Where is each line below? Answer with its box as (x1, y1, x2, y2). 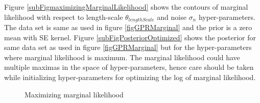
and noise (157, 11, 186, 22)
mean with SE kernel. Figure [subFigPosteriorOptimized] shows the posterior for (4, 32, 256, 42)
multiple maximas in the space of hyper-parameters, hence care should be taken (4, 62, 254, 72)
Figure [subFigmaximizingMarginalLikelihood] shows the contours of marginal (4, 2, 248, 12)
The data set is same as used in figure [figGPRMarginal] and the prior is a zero (4, 22, 252, 33)
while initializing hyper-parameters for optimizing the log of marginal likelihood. (4, 72, 256, 83)
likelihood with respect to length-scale (4, 11, 123, 22)
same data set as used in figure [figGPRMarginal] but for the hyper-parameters (4, 42, 252, 53)
